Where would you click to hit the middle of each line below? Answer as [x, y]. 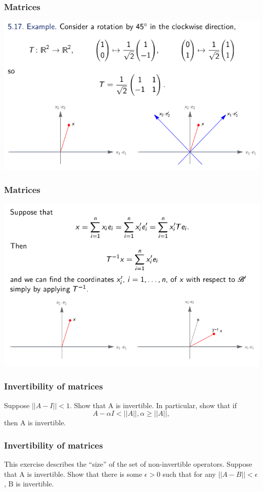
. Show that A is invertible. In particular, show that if [153, 405]
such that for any [189, 474]
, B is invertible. [29, 484]
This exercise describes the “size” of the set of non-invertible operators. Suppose [128, 464]
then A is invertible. [35, 423]
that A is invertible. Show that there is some [73, 474]
